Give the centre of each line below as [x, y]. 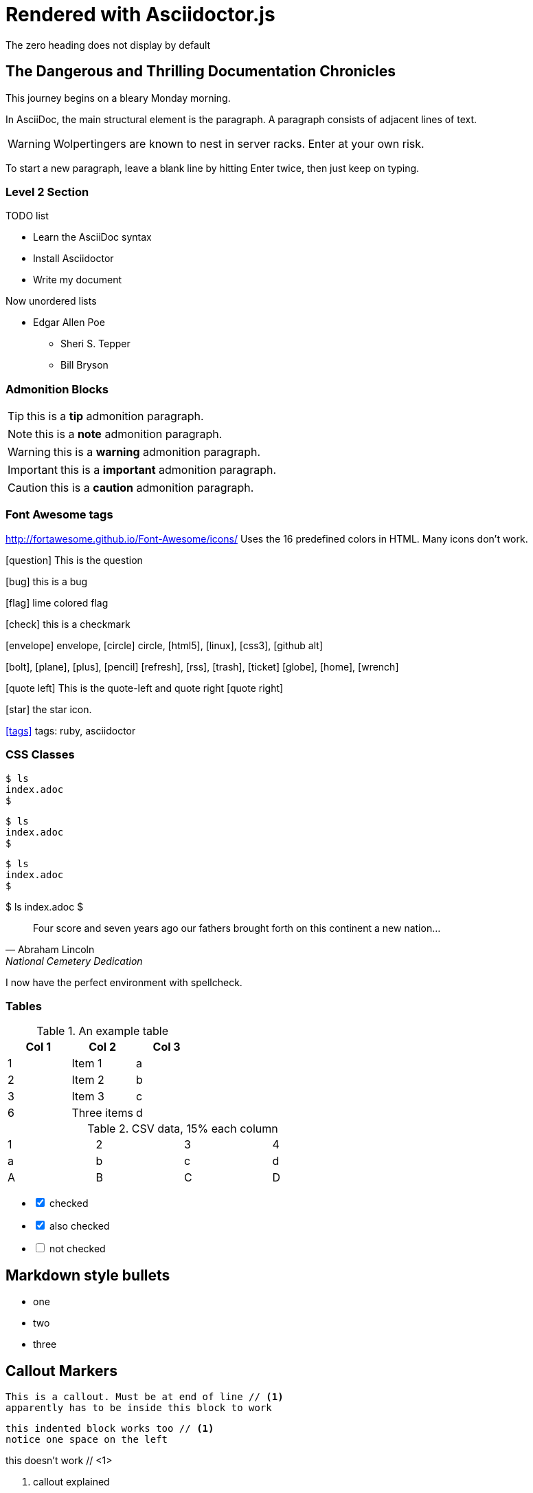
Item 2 [88, 1080]
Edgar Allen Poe [69, 323]
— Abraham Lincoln [50, 949]
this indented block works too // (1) [110, 1429]
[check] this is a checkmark [68, 624]
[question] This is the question [74, 560]
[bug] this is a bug [47, 581]
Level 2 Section [47, 192]
